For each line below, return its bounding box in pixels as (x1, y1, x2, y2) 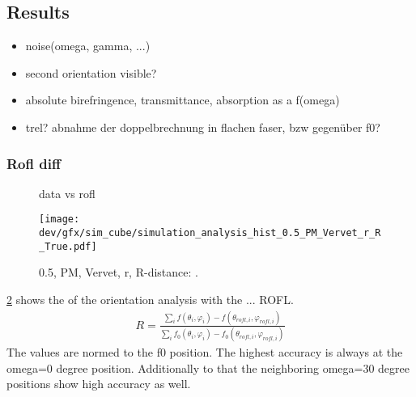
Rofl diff (6, 153, 61, 173)
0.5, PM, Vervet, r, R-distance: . (39, 264, 198, 281)
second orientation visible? (25, 64, 157, 81)
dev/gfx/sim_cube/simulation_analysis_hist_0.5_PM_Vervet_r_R (39, 227, 381, 239)
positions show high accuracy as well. (6, 375, 191, 392)
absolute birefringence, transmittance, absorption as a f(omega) (25, 91, 340, 108)
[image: (39, 213, 80, 226)
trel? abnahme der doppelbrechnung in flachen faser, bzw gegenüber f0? (25, 118, 380, 135)
